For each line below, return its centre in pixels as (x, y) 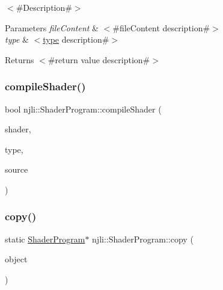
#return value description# (99, 59)
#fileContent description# (161, 27)
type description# (76, 39)
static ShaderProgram (45, 239)
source (17, 169)
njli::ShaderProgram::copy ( (143, 239)
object (16, 259)
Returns (20, 59)
